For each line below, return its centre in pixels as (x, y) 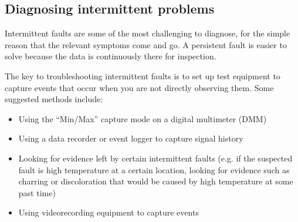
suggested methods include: (54, 99)
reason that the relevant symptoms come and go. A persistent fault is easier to (146, 44)
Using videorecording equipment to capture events (109, 212)
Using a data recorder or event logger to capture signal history (131, 138)
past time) (37, 192)
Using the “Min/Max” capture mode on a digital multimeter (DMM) (143, 118)
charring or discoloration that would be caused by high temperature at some (156, 181)
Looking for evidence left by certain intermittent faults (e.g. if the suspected (155, 158)
